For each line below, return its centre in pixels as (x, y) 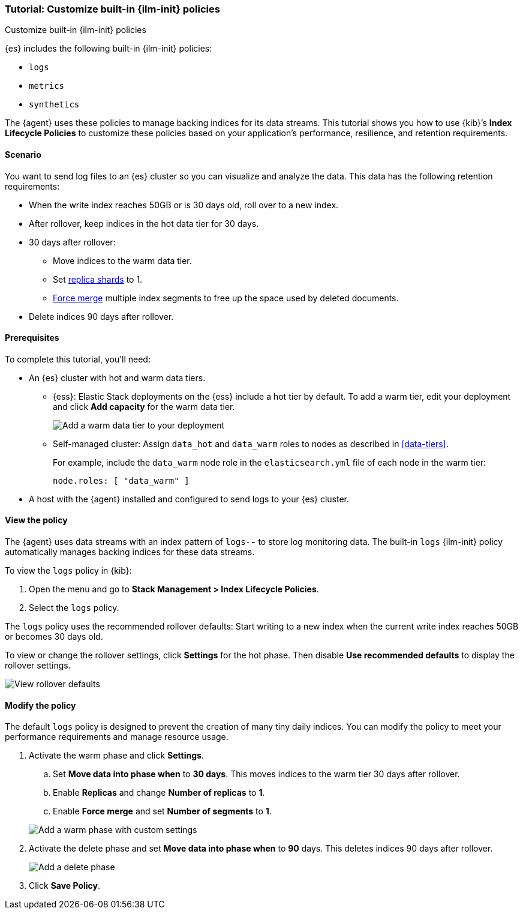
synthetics (54, 105)
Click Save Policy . (65, 886)
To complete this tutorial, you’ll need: (78, 359)
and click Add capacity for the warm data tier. (144, 406)
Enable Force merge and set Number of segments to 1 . (162, 811)
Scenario (23, 154)
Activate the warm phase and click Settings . (116, 756)
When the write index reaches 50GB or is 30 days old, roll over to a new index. (184, 205)
